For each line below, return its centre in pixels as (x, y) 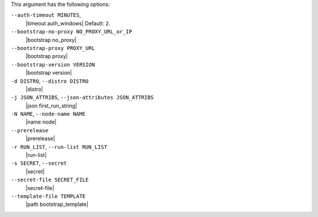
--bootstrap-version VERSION (53, 64)
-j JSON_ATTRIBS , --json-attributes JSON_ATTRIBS (82, 98)
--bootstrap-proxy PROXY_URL (53, 48)
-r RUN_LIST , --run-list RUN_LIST (59, 146)
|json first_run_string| (52, 105)
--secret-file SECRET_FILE (50, 180)
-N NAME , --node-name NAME (48, 114)
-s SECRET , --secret (39, 163)
